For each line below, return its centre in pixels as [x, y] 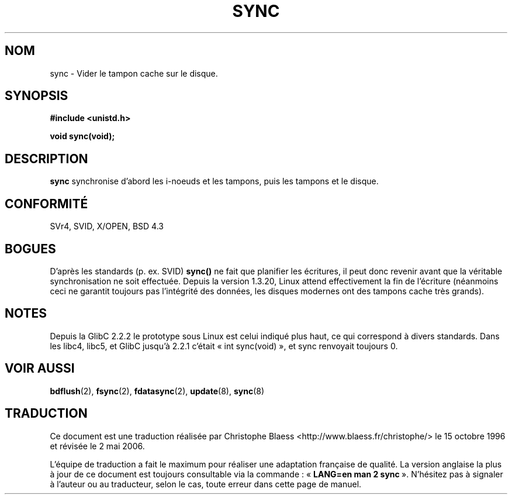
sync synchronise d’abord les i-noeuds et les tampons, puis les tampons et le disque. [214, 181]
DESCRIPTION [46, 159]
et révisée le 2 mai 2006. [97, 446]
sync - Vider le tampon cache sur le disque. [134, 73]
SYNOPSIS [37, 96]
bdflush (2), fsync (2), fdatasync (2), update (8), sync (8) [157, 391]
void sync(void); [82, 136]
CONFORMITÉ [46, 204]
